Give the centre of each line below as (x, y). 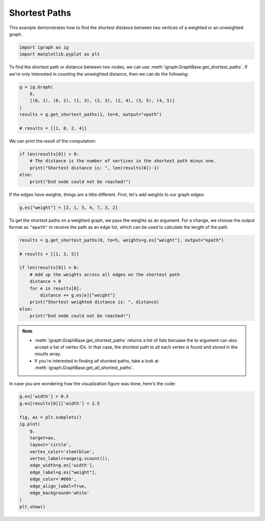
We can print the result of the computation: (53, 141)
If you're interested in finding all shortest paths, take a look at (97, 361)
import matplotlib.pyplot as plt (60, 54)
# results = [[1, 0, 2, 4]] (53, 128)
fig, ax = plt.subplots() (51, 417)
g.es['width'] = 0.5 (44, 397)
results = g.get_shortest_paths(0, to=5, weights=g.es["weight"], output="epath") (122, 240)
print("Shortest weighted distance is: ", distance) (94, 302)
